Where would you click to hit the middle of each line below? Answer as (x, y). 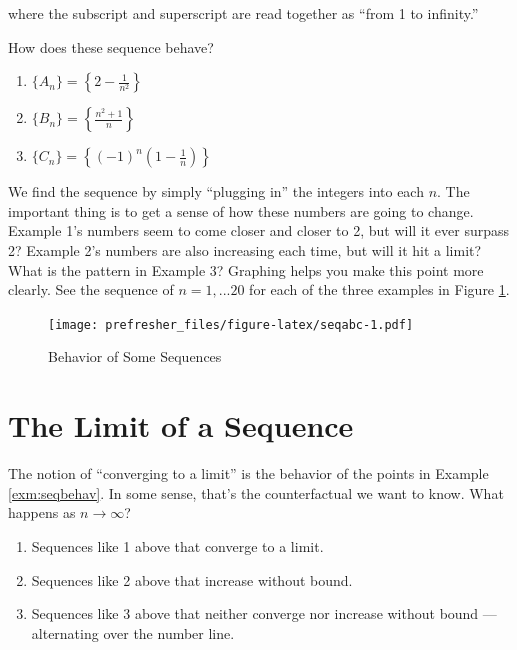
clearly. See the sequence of (91, 289)
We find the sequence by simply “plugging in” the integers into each (216, 191)
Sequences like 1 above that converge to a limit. (177, 545)
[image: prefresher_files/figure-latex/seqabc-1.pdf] (231, 324)
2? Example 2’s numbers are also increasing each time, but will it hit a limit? (245, 249)
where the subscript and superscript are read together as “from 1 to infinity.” (243, 13)
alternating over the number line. (133, 632)
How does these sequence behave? (111, 46)
